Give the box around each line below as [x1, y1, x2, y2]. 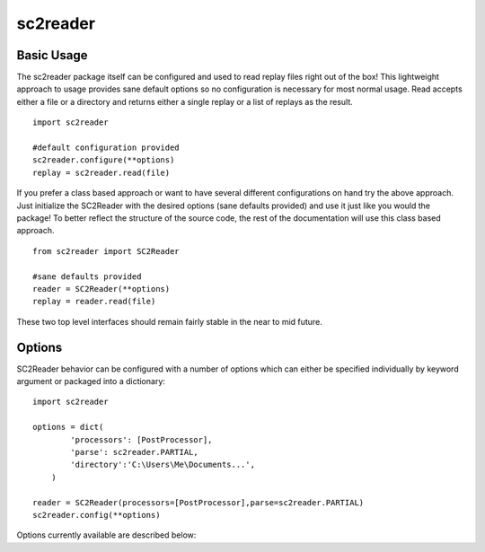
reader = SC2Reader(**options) [32, 284, 171, 294]
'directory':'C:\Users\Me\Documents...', [70, 460, 256, 470]
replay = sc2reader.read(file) [32, 167, 171, 178]
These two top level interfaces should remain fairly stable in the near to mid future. [16, 316, 322, 327]
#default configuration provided [32, 143, 180, 153]
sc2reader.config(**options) [32, 510, 161, 520]
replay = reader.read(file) [32, 296, 156, 307]
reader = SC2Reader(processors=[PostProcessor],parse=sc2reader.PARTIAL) [32, 497, 365, 507]
